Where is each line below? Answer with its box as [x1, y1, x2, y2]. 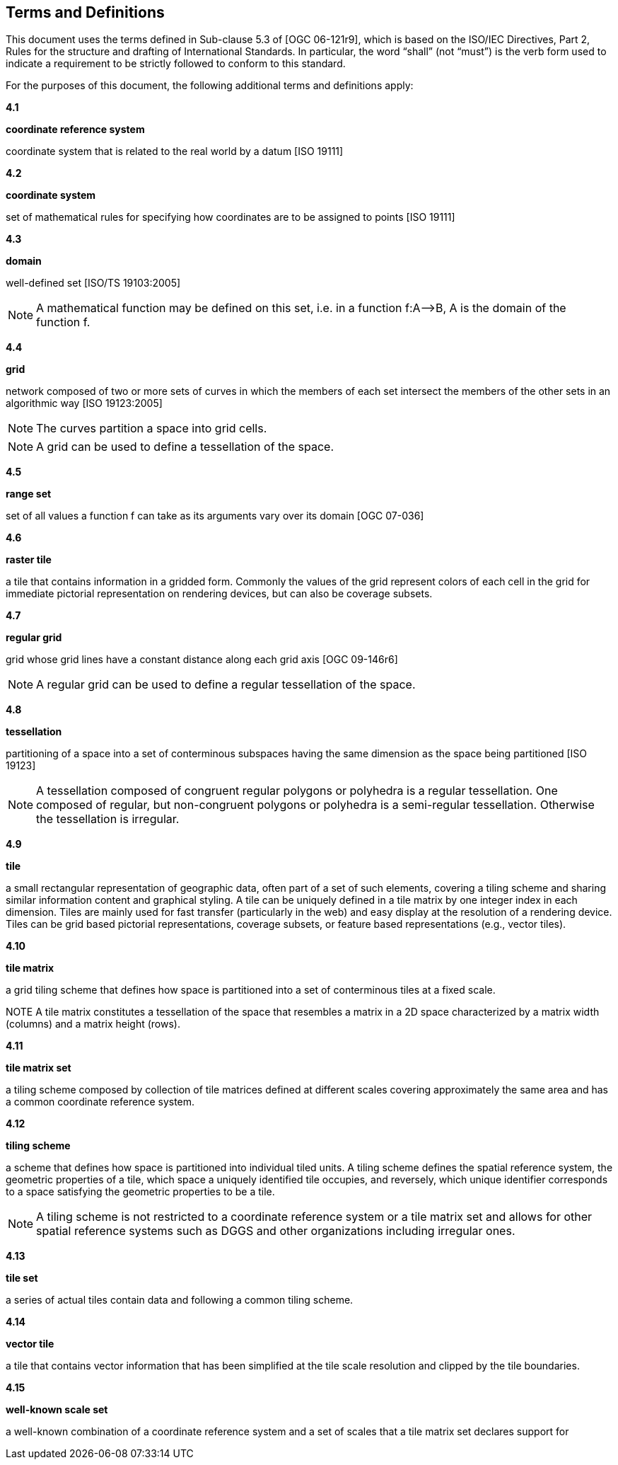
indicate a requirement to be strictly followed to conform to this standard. [6, 57, 346, 70]
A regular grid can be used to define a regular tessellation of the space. [36, 677, 416, 692]
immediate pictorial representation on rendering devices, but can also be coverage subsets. [6, 587, 433, 600]
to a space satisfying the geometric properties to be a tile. [6, 1185, 275, 1198]
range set [6, 488, 52, 500]
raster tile [6, 553, 52, 566]
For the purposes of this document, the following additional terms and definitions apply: [6, 79, 414, 92]
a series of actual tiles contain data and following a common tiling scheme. [6, 1294, 354, 1306]
